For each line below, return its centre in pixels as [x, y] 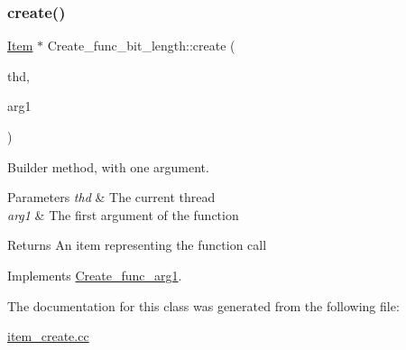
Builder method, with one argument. [108, 166]
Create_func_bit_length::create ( [141, 46]
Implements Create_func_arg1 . [95, 275]
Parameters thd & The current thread [111, 197]
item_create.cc [48, 336]
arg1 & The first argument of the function [123, 214]
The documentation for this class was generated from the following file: [203, 305]
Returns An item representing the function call [137, 245]
